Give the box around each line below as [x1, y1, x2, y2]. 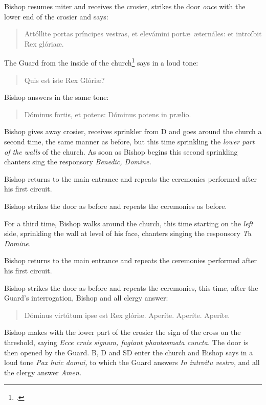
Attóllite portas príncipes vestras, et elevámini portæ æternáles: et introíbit [24, 28, 262, 39]
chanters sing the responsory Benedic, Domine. [4, 156, 151, 167]
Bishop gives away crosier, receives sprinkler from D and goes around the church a [4, 126, 262, 137]
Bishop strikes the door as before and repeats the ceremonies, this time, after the [4, 282, 258, 293]
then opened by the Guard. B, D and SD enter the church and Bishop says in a [4, 347, 253, 357]
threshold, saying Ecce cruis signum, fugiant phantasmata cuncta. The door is [4, 336, 249, 347]
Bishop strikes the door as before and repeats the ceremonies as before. [4, 200, 227, 211]
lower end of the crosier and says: [4, 11, 108, 22]
